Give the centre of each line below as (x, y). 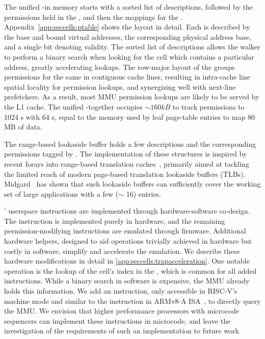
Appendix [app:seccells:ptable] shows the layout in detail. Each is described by (127, 27)
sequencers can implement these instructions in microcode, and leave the (117, 320)
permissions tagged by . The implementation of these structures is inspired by (126, 154)
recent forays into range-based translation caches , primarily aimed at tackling (127, 163)
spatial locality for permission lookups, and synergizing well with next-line (120, 86)
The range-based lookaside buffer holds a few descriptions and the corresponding (130, 144)
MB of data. (23, 127)
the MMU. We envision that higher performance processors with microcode (122, 311)
